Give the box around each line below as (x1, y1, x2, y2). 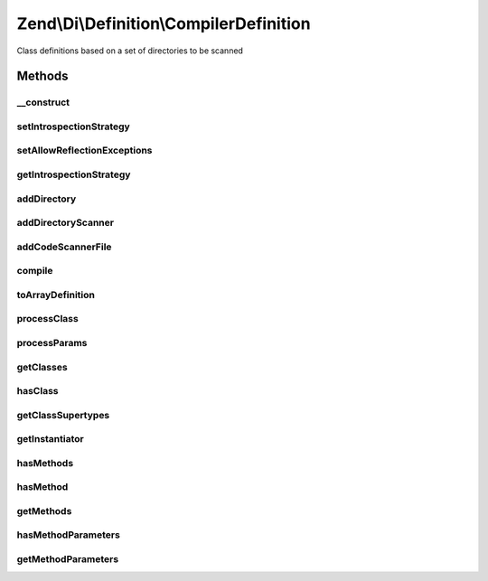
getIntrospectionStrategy (16, 168, 131, 181)
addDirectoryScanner (16, 217, 115, 230)
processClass (16, 313, 79, 325)
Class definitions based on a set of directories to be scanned (16, 45, 244, 56)
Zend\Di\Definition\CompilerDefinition (16, 14, 311, 33)
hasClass (16, 385, 59, 398)
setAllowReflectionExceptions (16, 145, 153, 157)
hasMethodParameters (16, 529, 121, 541)
